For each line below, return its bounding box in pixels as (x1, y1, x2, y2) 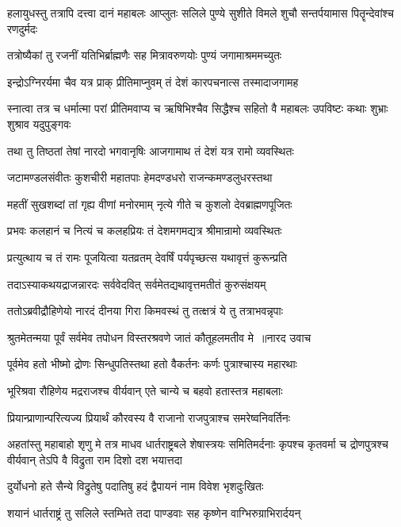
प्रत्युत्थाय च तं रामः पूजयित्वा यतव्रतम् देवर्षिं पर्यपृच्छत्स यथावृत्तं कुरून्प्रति (7, 248, 288, 265)
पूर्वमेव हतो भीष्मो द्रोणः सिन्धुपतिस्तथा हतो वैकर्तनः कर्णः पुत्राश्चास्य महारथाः (7, 356, 297, 372)
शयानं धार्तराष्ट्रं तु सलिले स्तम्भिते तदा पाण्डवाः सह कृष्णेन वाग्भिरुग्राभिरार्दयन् (7, 504, 301, 521)
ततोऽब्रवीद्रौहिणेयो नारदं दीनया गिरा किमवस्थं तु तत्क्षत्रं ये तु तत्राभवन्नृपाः (7, 302, 283, 319)
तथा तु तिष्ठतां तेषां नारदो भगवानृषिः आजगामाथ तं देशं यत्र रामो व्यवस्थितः (7, 142, 294, 159)
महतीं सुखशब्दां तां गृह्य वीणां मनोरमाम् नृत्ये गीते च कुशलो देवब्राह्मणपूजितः (7, 195, 292, 212)
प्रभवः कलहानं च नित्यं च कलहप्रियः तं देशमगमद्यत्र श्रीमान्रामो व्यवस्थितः (7, 222, 282, 239)
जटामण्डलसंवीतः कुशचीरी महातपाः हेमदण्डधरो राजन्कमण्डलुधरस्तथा (7, 169, 273, 186)
